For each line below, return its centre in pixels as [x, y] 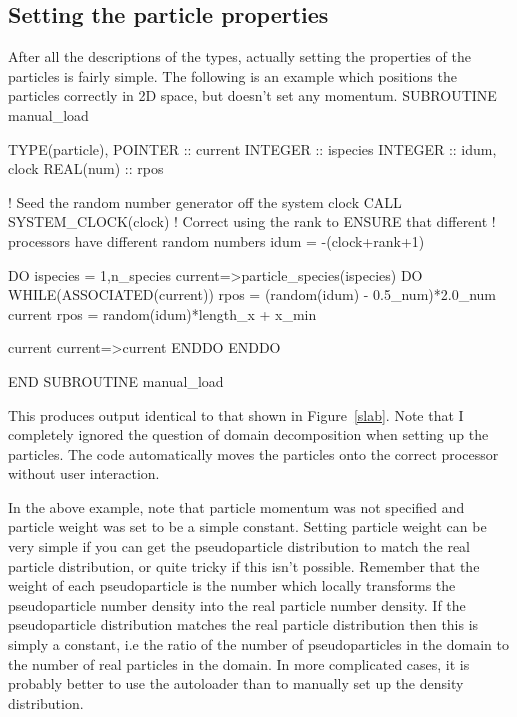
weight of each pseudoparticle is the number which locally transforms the [232, 585]
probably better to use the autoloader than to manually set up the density [236, 683]
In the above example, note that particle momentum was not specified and [236, 506]
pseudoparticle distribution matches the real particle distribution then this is [243, 624]
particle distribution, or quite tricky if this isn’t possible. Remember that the [244, 565]
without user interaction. [84, 473]
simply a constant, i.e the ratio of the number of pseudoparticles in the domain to [258, 644]
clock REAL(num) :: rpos [86, 168]
